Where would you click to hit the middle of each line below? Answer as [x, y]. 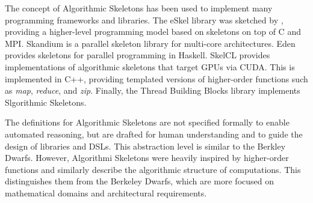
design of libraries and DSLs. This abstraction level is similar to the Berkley [145, 146]
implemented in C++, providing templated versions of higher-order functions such [156, 78]
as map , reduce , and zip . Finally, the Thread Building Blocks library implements [153, 90]
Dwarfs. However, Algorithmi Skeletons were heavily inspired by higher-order [147, 158]
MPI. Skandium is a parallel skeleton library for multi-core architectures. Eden [150, 43]
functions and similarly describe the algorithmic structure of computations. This [153, 169]
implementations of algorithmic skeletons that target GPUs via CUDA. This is [150, 66]
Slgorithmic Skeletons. [46, 102]
